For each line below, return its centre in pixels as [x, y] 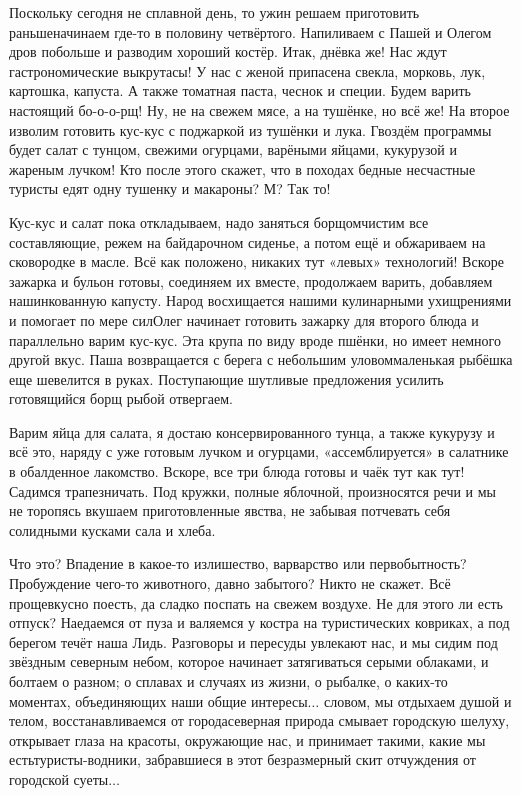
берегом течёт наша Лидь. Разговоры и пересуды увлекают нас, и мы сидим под [253, 641]
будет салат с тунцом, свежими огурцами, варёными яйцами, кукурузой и [233, 149]
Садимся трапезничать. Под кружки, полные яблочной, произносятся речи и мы [253, 490]
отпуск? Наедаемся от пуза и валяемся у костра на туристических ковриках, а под [259, 622]
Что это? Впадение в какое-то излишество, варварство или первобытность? [238, 563]
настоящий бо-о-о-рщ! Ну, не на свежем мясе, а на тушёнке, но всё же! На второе [259, 109]
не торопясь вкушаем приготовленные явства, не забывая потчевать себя [230, 510]
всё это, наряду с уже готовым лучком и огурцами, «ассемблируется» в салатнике [259, 451]
